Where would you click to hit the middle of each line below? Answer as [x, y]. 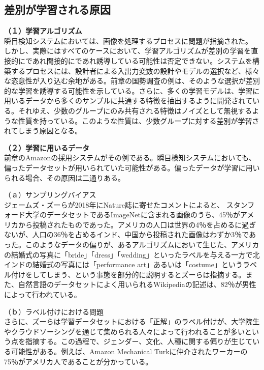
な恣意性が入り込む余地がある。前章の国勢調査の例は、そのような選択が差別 [132, 81]
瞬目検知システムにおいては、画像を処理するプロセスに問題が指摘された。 [128, 40]
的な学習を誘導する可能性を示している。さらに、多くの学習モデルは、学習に [132, 90]
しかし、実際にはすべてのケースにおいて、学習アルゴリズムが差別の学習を [128, 51]
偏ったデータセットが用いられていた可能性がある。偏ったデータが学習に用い [132, 167]
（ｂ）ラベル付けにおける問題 [54, 311]
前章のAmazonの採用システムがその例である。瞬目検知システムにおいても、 [130, 158]
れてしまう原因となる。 [43, 131]
